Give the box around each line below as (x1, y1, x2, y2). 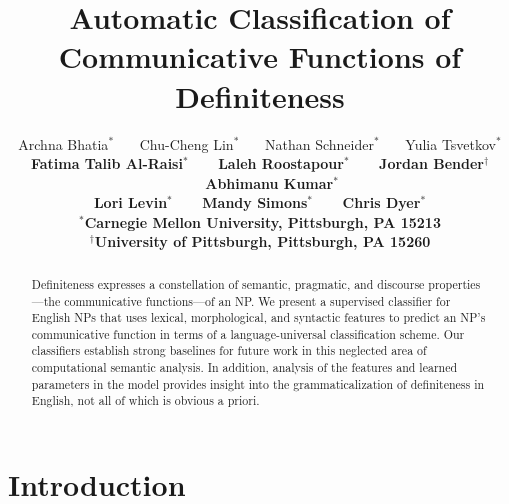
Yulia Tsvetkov (405, 133, 497, 154)
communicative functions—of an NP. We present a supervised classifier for (64, 292, 451, 309)
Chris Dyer (342, 192, 421, 213)
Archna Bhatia (18, 133, 109, 154)
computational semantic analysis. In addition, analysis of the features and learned (31, 359, 458, 376)
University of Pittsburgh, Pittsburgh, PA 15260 (94, 231, 431, 252)
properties (428, 275, 481, 292)
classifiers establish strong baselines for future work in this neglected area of (31, 342, 427, 359)
